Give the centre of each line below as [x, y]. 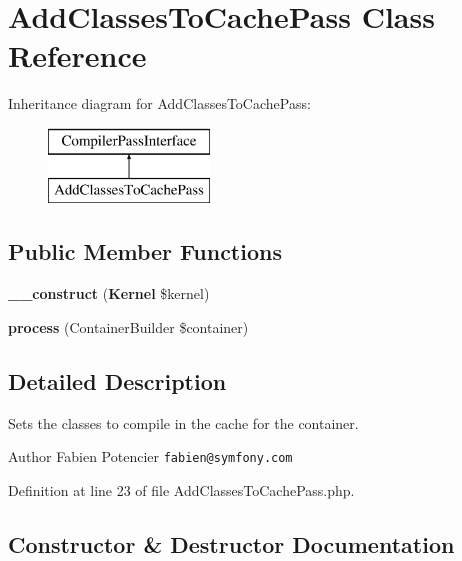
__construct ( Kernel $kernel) [109, 293]
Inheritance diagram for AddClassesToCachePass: [159, 103]
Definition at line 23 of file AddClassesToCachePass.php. [181, 489]
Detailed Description [117, 380]
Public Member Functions [145, 251]
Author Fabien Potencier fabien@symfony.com [150, 456]
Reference [77, 55]
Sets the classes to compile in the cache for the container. [183, 422]
